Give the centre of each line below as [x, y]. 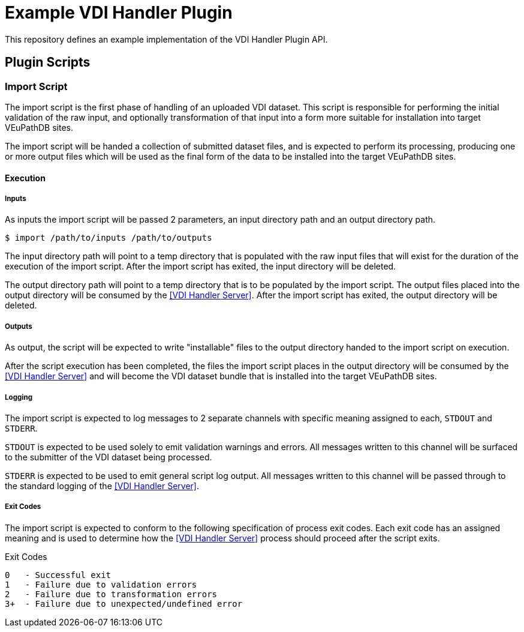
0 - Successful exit [58, 575]
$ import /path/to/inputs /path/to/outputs [109, 238]
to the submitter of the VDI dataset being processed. [109, 457]
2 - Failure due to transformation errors [111, 594]
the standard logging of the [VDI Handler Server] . [102, 486]
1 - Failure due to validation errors [101, 584]
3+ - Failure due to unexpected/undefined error [124, 603]
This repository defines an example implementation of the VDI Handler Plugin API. [166, 39]
